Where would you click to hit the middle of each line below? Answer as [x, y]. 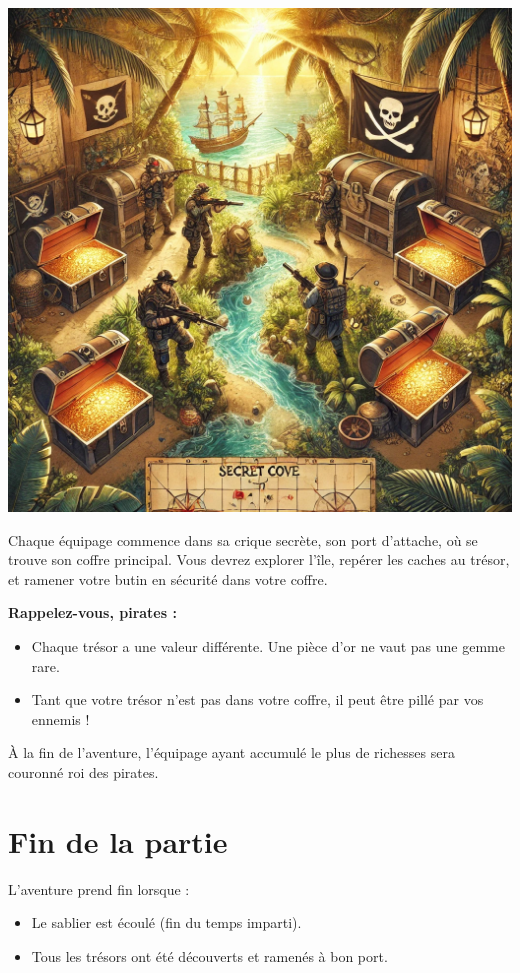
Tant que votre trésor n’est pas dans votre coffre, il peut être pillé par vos [257, 699]
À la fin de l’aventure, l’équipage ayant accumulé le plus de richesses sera [231, 752]
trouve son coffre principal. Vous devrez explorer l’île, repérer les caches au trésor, [259, 559]
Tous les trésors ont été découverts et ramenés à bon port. [209, 955]
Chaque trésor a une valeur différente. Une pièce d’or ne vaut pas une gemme [268, 645]
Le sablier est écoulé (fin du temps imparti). [166, 922]
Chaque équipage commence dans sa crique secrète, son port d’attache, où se [243, 539]
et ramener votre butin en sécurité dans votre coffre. [168, 578]
